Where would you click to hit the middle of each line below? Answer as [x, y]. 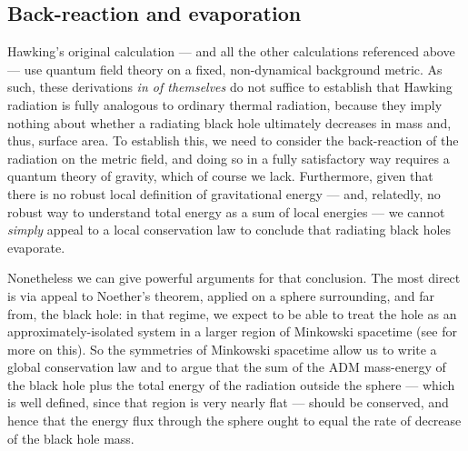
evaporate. [36, 247]
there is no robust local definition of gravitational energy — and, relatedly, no [224, 193]
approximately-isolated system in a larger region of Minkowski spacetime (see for [232, 331]
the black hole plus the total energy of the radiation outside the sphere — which [231, 384]
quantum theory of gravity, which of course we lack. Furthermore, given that [220, 176]
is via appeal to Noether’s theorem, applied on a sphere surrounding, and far [221, 295]
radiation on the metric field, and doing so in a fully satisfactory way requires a [229, 158]
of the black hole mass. [71, 438]
